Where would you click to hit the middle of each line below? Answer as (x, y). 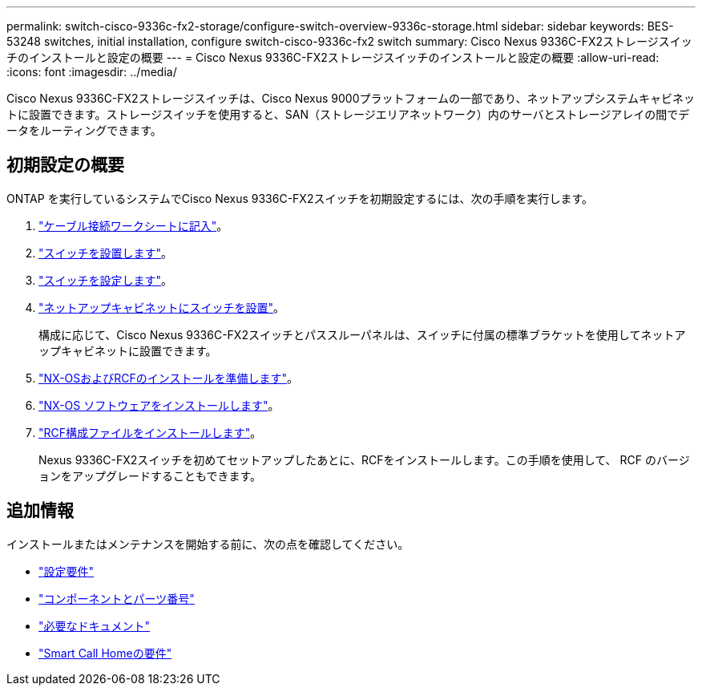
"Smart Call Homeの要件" (105, 653)
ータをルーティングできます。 (84, 130)
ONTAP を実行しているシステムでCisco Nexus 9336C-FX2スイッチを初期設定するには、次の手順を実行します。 (300, 198)
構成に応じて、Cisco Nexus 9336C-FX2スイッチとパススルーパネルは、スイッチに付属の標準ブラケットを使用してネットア (362, 334)
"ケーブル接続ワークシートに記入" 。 (133, 225)
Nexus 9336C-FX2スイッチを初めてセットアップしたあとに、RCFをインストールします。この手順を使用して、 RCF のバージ (364, 459)
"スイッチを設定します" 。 (106, 280)
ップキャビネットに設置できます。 (128, 350)
